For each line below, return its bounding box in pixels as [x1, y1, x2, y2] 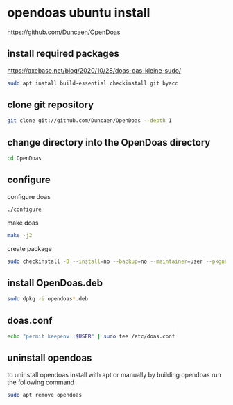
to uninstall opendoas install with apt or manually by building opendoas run [7, 370, 221, 379]
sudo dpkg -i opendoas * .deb [7, 295, 89, 302]
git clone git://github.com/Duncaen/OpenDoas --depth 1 [7, 117, 172, 124]
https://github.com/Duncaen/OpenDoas [7, 28, 121, 36]
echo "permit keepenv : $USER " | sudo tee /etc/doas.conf [7, 333, 175, 340]
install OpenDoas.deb [7, 277, 103, 288]
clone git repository [7, 99, 94, 111]
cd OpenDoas [7, 155, 42, 162]
